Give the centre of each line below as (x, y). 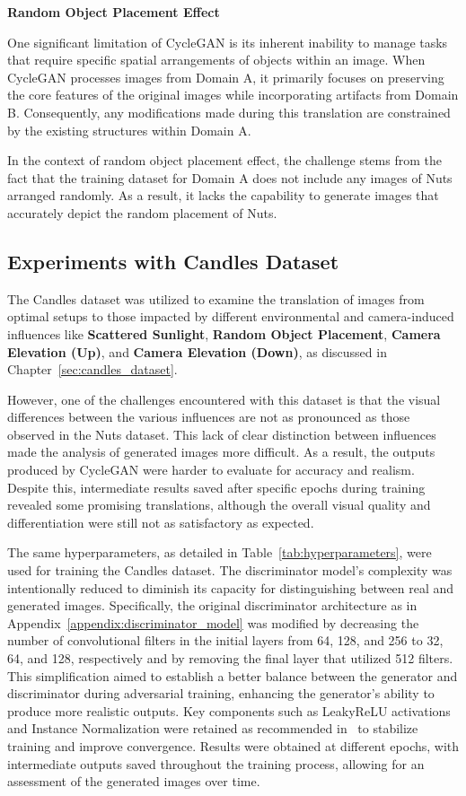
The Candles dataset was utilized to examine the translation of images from (216, 298)
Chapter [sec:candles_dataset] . (92, 369)
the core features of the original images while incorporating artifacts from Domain (233, 95)
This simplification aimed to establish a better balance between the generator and (233, 675)
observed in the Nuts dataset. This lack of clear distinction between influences (222, 434)
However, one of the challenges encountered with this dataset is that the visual (224, 399)
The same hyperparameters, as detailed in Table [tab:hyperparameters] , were (220, 552)
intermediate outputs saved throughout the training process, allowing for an (216, 763)
